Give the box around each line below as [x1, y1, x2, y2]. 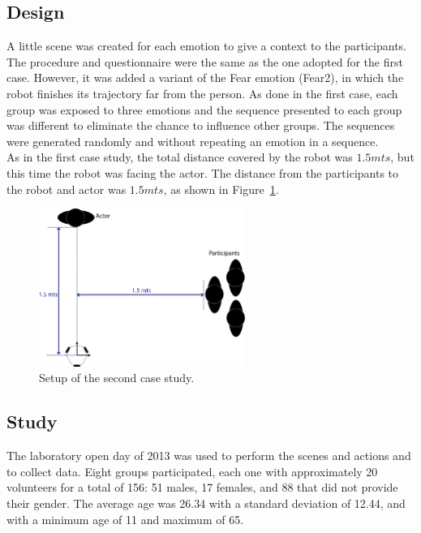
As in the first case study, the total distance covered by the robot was [6, 148, 353, 165]
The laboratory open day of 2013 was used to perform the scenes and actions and [6, 447, 411, 464]
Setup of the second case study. [39, 369, 195, 386]
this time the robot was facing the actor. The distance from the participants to [6, 164, 399, 181]
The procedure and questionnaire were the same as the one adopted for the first [6, 53, 403, 70]
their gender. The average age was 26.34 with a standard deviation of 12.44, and [6, 495, 406, 512]
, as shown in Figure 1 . [163, 180, 279, 197]
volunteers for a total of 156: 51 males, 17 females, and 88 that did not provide [6, 479, 398, 496]
